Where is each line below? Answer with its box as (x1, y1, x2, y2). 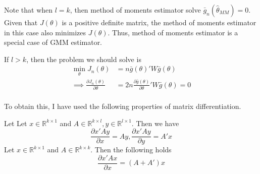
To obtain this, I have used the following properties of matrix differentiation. (4, 100, 241, 111)
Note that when (4, 5, 53, 15)
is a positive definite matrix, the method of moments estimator (62, 17, 256, 27)
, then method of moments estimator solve (70, 5, 201, 15)
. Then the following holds (90, 144, 172, 155)
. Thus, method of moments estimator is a (108, 27, 238, 37)
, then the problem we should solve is (26, 53, 141, 64)
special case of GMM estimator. (4, 37, 102, 47)
